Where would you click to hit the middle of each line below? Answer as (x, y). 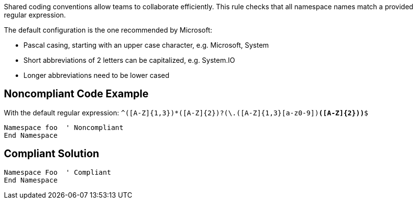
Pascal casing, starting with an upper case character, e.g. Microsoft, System (146, 45)
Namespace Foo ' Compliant (58, 172)
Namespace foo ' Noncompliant (64, 127)
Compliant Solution (52, 154)
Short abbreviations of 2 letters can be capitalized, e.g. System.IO (129, 60)
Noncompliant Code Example (76, 94)
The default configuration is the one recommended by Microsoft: (108, 30)
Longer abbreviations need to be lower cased (97, 75)
